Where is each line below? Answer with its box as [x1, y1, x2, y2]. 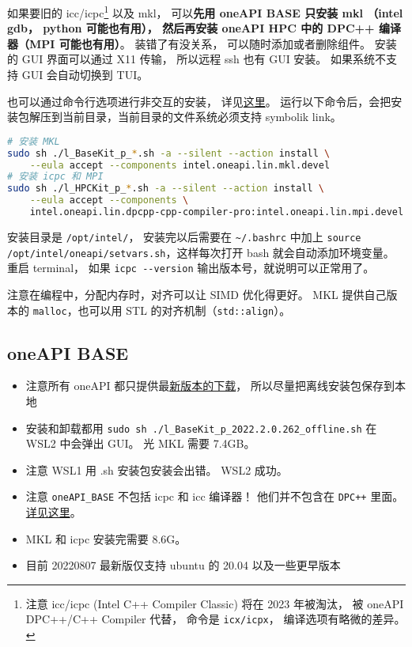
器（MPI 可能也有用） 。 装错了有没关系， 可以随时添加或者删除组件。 [7, 35, 372, 51]
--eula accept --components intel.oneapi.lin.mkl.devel [29, 159, 331, 171]
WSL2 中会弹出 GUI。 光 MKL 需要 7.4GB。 [25, 435, 255, 452]
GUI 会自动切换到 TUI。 [21, 66, 149, 83]
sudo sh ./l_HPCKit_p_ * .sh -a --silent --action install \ [7, 183, 324, 195]
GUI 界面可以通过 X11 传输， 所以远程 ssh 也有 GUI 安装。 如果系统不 [21, 51, 387, 67]
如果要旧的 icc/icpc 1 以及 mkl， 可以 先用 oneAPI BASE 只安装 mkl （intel [7, 2, 403, 21]
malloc [32, 305, 67, 317]
